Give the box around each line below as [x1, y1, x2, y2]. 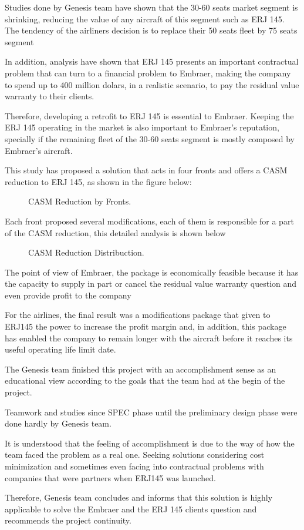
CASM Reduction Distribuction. [28, 246, 144, 259]
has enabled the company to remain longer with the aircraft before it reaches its [5, 331, 293, 344]
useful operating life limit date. [5, 343, 116, 355]
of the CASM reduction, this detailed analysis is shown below [5, 226, 226, 239]
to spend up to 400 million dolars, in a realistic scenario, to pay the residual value [5, 78, 299, 90]
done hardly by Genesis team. [5, 417, 112, 430]
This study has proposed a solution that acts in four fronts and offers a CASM [5, 164, 288, 176]
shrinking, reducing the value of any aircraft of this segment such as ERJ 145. [5, 12, 285, 25]
